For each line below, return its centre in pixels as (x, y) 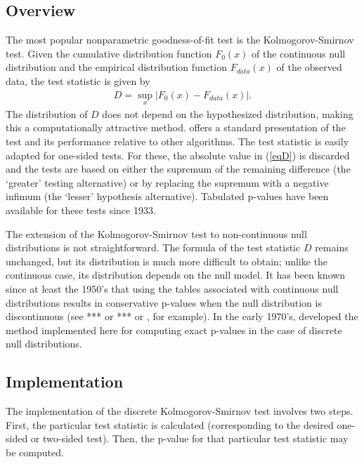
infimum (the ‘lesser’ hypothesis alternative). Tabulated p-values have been (167, 196)
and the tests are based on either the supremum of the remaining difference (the (178, 169)
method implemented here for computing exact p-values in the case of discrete (174, 330)
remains (332, 247)
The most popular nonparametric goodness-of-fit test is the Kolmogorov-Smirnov (180, 40)
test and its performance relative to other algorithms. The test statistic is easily (177, 141)
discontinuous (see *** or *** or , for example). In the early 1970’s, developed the (182, 316)
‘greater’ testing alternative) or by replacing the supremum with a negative (167, 182)
